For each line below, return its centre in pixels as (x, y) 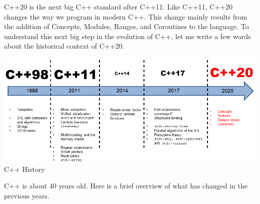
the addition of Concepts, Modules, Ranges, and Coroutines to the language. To (126, 26)
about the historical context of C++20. (64, 46)
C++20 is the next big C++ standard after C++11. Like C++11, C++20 (118, 7)
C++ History (24, 169)
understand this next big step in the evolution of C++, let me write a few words (127, 36)
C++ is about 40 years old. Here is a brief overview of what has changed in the (126, 186)
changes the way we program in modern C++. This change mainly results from (126, 16)
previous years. (27, 195)
